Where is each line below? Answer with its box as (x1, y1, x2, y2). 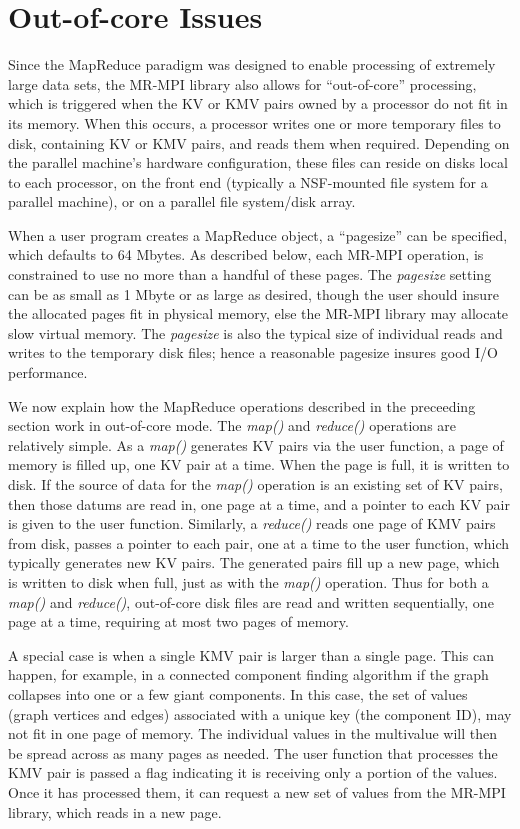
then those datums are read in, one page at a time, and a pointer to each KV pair (8, 493, 510, 514)
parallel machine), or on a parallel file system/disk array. (8, 191, 356, 212)
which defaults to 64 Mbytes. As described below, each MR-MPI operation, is (8, 244, 484, 265)
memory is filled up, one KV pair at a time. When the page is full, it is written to (8, 454, 510, 475)
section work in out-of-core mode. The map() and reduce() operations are (8, 415, 457, 436)
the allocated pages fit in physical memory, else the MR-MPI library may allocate (8, 303, 509, 324)
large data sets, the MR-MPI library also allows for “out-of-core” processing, (8, 73, 477, 94)
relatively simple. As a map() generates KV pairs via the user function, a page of (8, 434, 504, 455)
